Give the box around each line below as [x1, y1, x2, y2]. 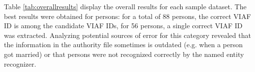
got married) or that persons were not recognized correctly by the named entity [4, 49, 244, 59]
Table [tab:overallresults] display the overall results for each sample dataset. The [4, 1, 247, 11]
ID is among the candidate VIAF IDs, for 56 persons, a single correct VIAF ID [4, 20, 243, 31]
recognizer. [4, 58, 36, 69]
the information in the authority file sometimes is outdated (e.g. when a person [4, 39, 243, 50]
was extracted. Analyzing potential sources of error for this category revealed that [4, 30, 251, 40]
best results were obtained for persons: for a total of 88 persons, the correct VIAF [4, 11, 251, 21]
